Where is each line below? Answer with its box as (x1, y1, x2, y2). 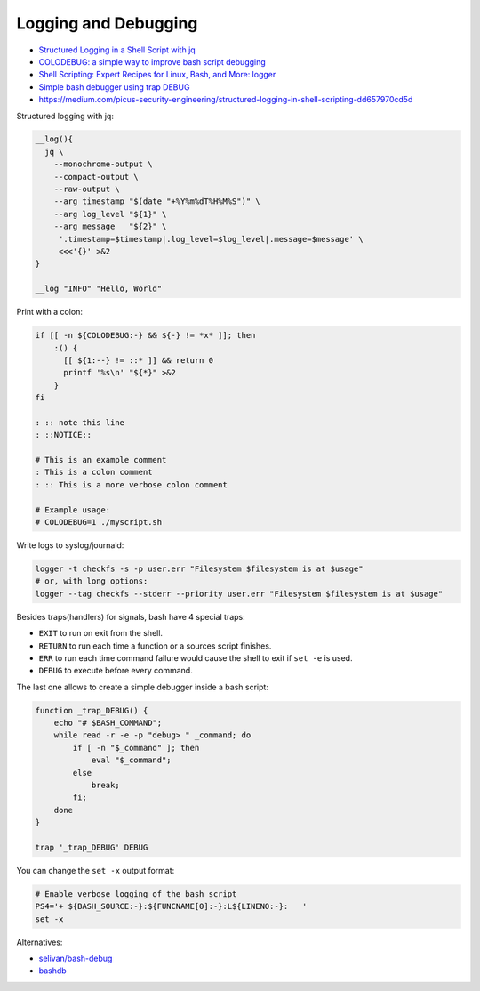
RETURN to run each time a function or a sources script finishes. (38, 641, 272, 651)
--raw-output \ (53, 184, 120, 195)
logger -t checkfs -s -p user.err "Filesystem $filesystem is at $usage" (35, 563, 364, 574)
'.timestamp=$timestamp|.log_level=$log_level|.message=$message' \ (58, 234, 364, 244)
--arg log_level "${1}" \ (53, 209, 167, 219)
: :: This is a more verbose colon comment (35, 479, 228, 489)
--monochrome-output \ (53, 159, 153, 169)
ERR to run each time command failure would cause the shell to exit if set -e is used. (38, 652, 353, 663)
